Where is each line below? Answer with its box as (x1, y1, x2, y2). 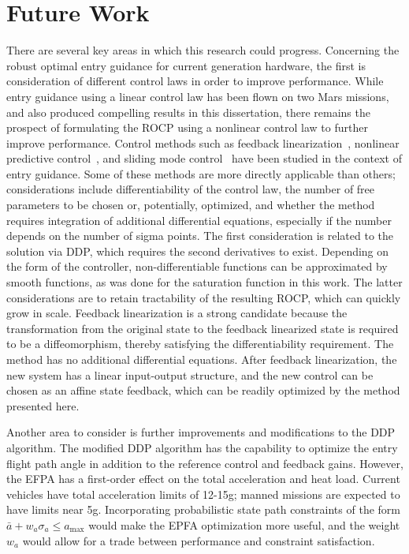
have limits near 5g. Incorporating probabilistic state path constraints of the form (6, 501, 400, 518)
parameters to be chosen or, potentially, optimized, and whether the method (6, 197, 375, 213)
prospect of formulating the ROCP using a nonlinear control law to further (6, 119, 368, 136)
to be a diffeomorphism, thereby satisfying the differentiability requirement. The (6, 335, 394, 352)
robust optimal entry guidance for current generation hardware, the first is (6, 57, 366, 73)
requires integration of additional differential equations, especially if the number (6, 211, 392, 228)
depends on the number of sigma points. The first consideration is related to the (6, 227, 394, 244)
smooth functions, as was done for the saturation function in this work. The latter (6, 274, 403, 290)
